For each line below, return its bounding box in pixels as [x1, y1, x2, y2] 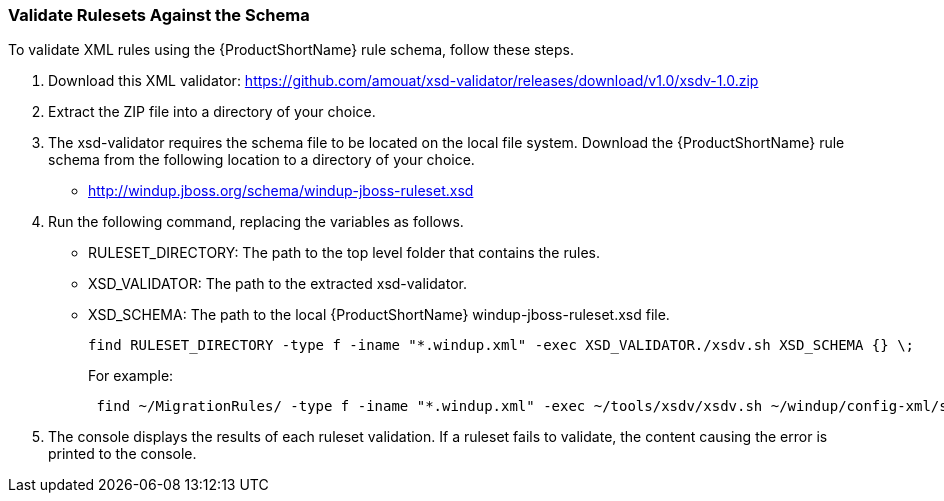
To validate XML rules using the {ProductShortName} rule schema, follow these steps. [8, 41, 575, 59]
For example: [88, 367, 174, 385]
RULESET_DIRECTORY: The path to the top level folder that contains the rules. [88, 244, 600, 262]
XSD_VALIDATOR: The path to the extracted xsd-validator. [88, 275, 467, 293]
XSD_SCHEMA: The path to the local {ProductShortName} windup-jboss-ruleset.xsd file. [88, 306, 670, 324]
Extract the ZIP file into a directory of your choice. [48, 103, 376, 121]
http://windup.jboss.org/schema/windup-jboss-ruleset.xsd [88, 182, 474, 200]
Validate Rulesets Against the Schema [8, 5, 310, 25]
